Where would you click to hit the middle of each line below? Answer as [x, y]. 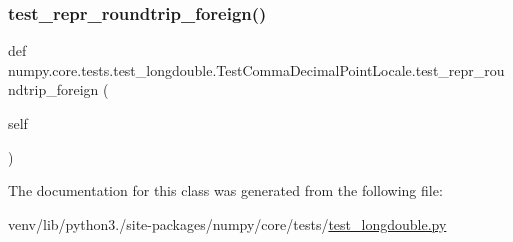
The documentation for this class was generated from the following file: [225, 190]
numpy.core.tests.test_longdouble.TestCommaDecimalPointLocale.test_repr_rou [256, 69]
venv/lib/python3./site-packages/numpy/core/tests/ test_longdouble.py [227, 223]
